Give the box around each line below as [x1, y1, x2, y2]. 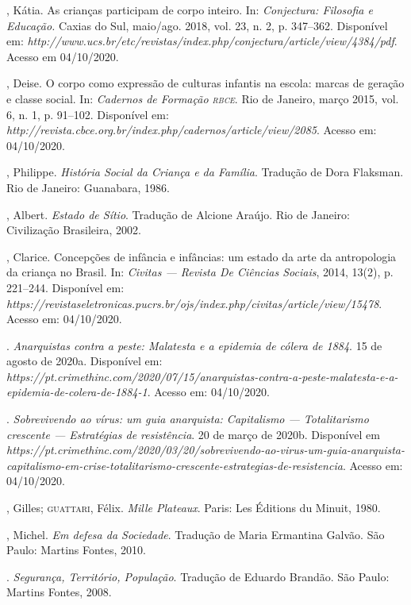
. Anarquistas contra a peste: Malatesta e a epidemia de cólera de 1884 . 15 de [6, 337, 382, 353]
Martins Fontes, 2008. [6, 584, 112, 600]
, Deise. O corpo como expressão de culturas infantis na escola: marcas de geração [6, 75, 405, 91]
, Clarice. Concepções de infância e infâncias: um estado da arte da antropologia [6, 248, 397, 264]
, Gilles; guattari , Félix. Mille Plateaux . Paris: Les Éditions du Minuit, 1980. [6, 499, 381, 516]
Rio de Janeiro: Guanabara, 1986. [6, 179, 170, 195]
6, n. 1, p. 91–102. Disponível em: [6, 106, 169, 122]
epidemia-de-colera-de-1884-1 [6, 383, 148, 400]
